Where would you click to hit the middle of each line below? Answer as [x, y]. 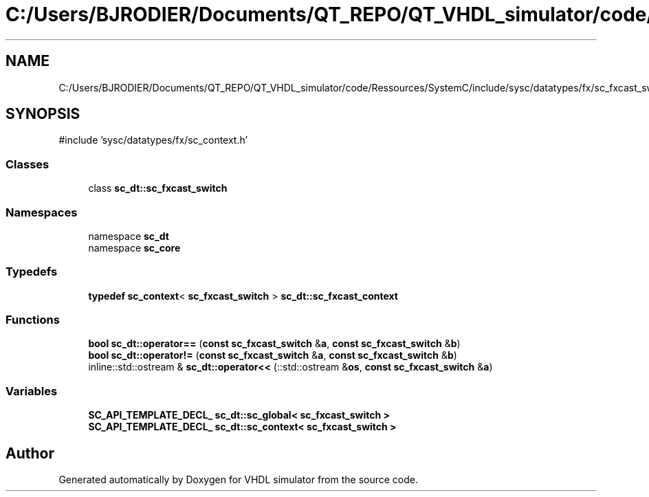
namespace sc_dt [129, 236]
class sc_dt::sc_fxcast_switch [158, 188]
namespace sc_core [134, 247]
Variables [32, 391]
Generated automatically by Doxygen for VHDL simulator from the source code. [239, 480]
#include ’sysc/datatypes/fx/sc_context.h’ [153, 140]
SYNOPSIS [43, 114]
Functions [33, 320]
